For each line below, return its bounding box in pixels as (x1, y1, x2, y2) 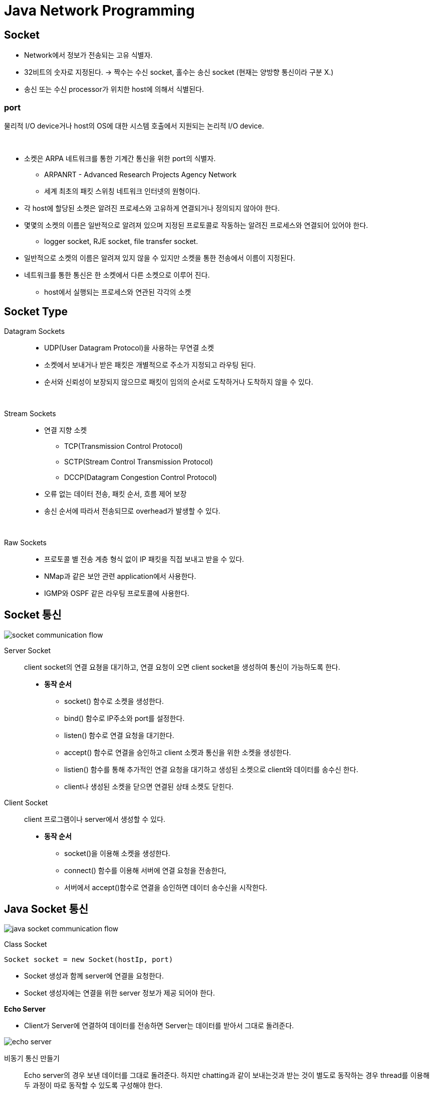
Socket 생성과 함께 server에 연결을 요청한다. (24, 971, 164, 981)
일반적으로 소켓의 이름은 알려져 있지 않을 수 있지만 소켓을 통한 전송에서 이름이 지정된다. (24, 253, 295, 262)
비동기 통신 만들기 (4, 1054, 60, 1063)
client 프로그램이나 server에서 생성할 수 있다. (24, 814, 165, 823)
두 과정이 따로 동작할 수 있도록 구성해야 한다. (24, 1081, 163, 1090)
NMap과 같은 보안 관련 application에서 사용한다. (44, 571, 196, 580)
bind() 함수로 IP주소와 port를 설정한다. (64, 713, 185, 722)
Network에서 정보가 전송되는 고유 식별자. (24, 51, 153, 60)
